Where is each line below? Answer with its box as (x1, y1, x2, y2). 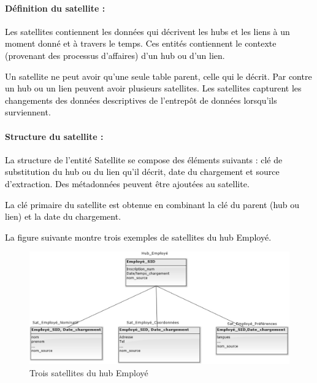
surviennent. (5, 106, 51, 118)
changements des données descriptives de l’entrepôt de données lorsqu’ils (5, 93, 277, 106)
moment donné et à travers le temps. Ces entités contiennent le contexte (5, 37, 277, 50)
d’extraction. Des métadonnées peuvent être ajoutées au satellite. (5, 177, 250, 190)
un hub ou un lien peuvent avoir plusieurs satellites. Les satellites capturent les (5, 82, 302, 95)
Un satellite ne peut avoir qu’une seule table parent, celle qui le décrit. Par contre (5, 69, 312, 82)
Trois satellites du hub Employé (29, 366, 148, 379)
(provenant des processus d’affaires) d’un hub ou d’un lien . (5, 48, 225, 61)
